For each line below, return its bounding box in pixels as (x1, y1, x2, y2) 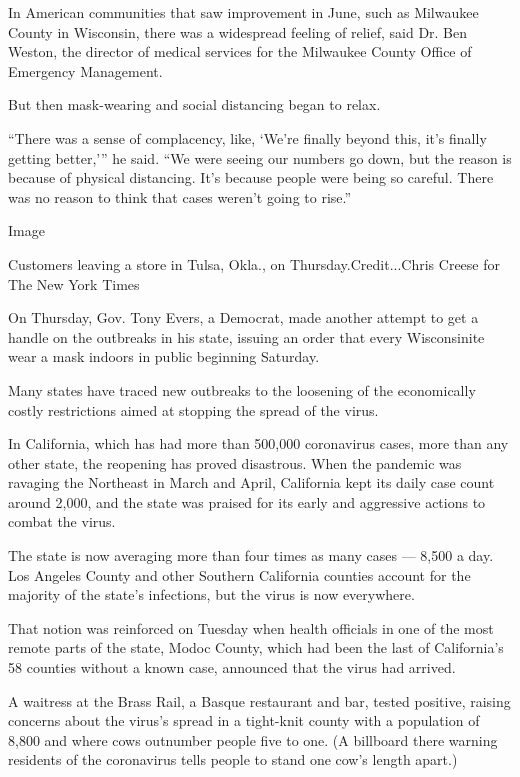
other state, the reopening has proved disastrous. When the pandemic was (8, 452, 462, 473)
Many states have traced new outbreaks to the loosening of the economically (8, 379, 476, 400)
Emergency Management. (8, 60, 163, 81)
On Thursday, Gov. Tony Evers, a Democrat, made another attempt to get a (8, 307, 479, 328)
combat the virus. (8, 511, 116, 532)
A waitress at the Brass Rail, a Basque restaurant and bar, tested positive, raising (8, 690, 511, 711)
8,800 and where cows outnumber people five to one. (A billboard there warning (8, 729, 498, 750)
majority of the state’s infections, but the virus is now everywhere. (8, 584, 415, 605)
